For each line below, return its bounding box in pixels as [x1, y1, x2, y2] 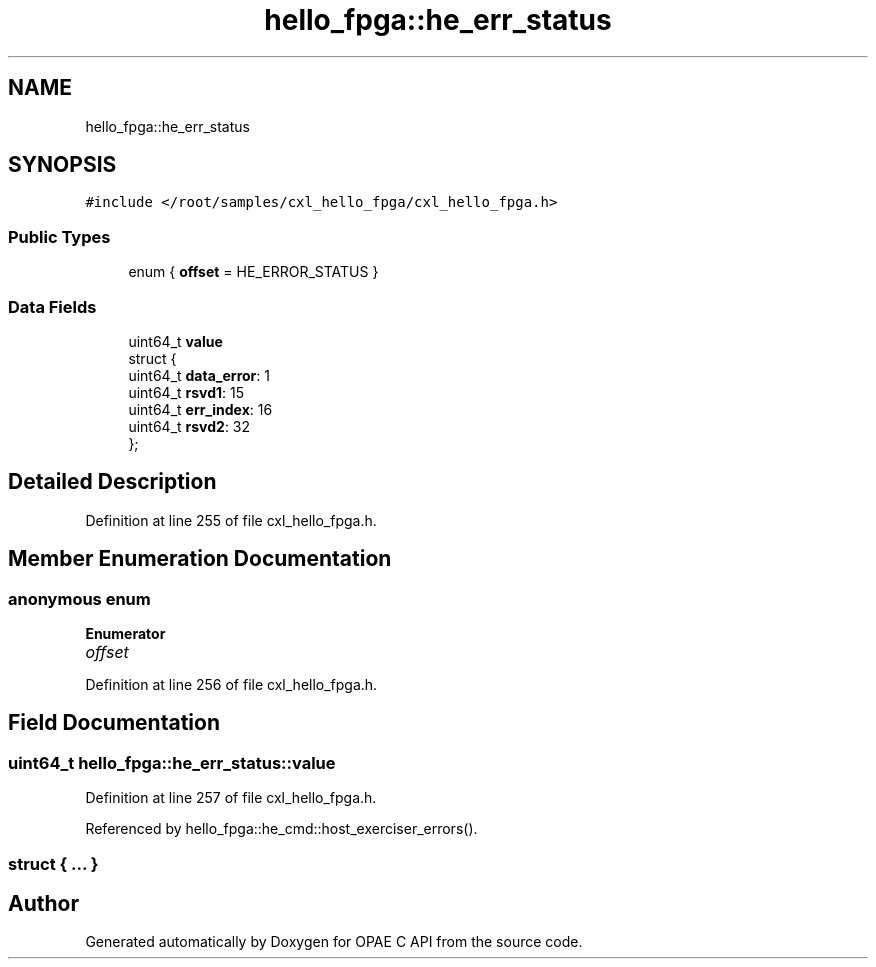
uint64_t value [128, 332, 223, 350]
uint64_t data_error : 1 [128, 366, 270, 384]
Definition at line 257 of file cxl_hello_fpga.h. [85, 789, 377, 807]
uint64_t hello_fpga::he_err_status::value [8, 752, 336, 773]
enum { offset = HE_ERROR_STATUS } [128, 263, 379, 281]
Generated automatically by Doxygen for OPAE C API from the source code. [85, 933, 583, 951]
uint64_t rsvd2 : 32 [128, 417, 251, 435]
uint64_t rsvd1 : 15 [128, 383, 245, 401]
